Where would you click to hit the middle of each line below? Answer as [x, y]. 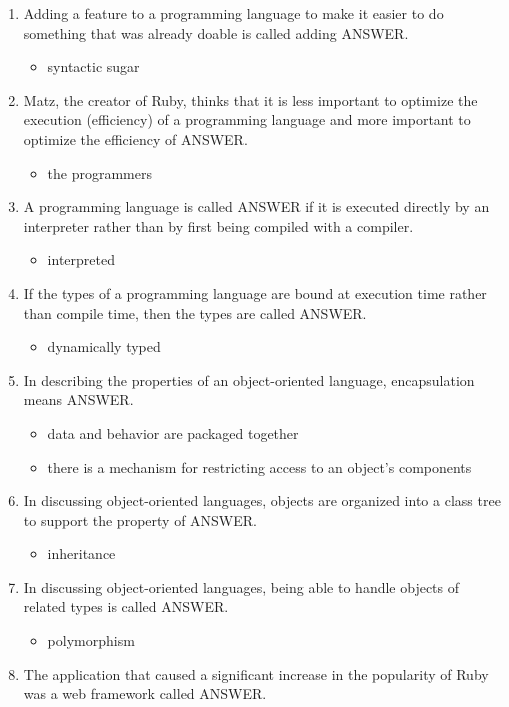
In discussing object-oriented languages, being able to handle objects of [241, 586]
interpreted [81, 259]
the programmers [100, 172]
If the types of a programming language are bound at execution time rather [255, 292]
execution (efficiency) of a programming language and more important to [247, 119]
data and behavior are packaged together [173, 432]
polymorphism [91, 640]
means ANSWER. [78, 399]
